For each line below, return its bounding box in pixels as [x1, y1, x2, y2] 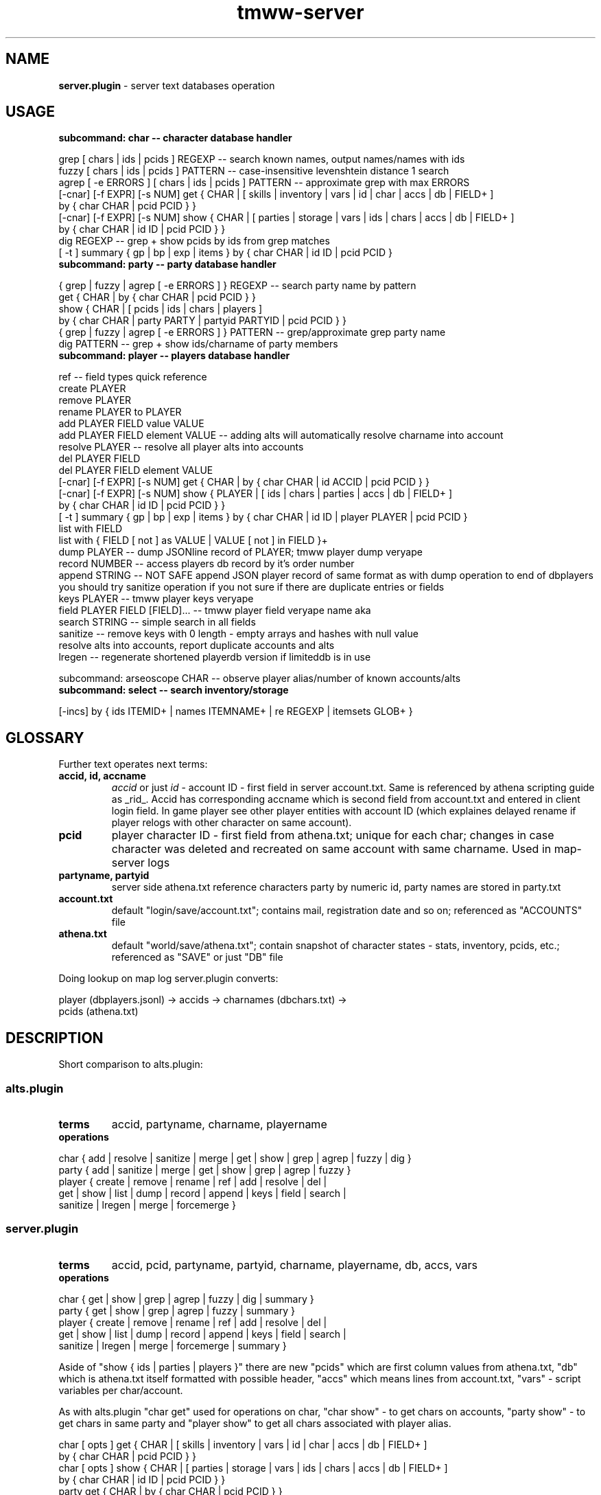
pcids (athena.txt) [58, 1005, 139, 1018]
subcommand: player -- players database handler [58, 350, 290, 362]
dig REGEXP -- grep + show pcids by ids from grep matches [58, 235, 330, 247]
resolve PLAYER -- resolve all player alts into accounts [58, 441, 304, 453]
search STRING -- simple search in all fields [58, 616, 256, 628]
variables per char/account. [58, 1384, 183, 1396]
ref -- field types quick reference [58, 371, 207, 383]
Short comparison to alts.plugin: [58, 1058, 203, 1071]
